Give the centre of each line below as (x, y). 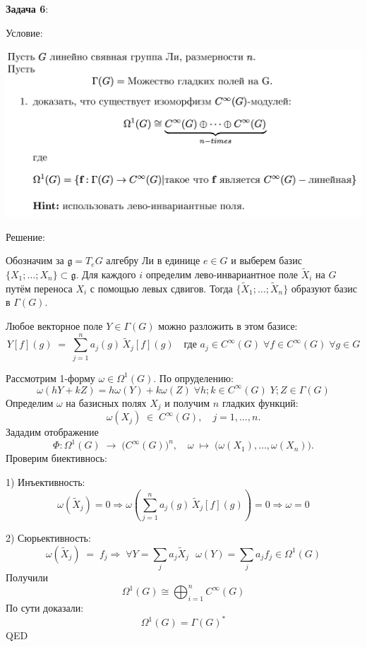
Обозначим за (35, 260)
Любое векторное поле (54, 325)
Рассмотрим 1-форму (50, 378)
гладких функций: (260, 402)
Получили (27, 577)
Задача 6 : (27, 8)
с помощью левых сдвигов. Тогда (161, 288)
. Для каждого (106, 274)
